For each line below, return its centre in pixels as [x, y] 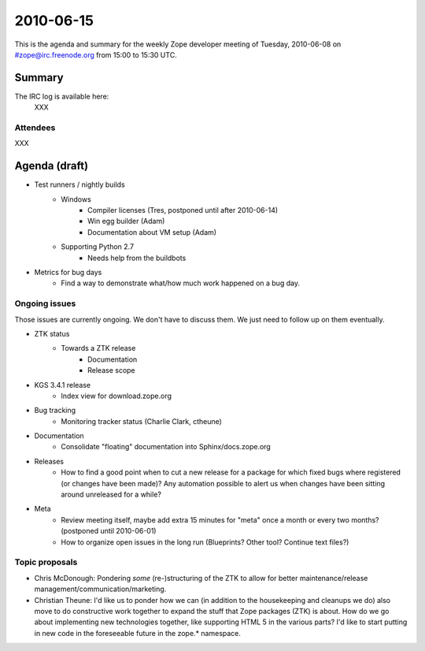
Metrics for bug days [68, 273]
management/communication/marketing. [100, 589]
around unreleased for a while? [111, 495]
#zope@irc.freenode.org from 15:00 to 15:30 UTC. [96, 54]
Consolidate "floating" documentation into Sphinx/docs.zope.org [166, 447]
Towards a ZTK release [98, 348]
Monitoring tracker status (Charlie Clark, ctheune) [141, 421]
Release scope [111, 370]
